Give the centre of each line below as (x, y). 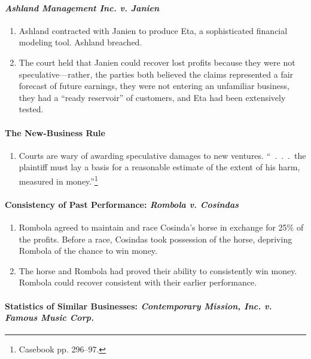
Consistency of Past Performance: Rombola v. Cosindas (122, 204)
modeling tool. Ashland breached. (80, 42)
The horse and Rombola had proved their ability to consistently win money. (158, 270)
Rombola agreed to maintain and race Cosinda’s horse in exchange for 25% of (161, 227)
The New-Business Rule (55, 132)
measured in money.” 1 (58, 180)
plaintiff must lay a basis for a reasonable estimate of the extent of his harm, (159, 167)
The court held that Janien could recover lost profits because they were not (157, 62)
